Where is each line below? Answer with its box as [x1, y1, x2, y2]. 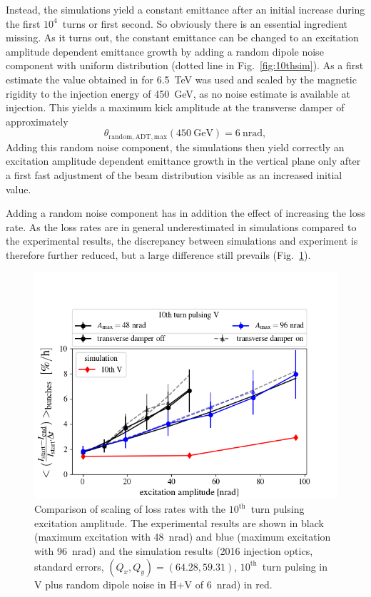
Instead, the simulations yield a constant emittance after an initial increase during [6, 2, 365, 16]
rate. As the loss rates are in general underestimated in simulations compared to [6, 219, 357, 234]
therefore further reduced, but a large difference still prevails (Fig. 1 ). [6, 247, 311, 262]
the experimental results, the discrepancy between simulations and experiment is [6, 233, 358, 248]
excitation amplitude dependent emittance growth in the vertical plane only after [6, 153, 361, 168]
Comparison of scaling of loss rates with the [34, 501, 226, 516]
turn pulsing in [262, 558, 327, 573]
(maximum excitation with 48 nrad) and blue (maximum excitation [34, 529, 331, 544]
